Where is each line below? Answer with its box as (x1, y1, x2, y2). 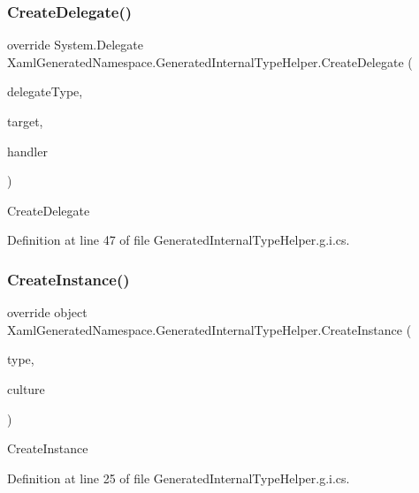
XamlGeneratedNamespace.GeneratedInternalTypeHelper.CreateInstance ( (7, 320, 412, 338)
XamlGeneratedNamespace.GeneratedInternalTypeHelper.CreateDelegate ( (7, 52, 413, 71)
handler (7, 141, 48, 160)
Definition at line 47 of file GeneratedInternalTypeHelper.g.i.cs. (7, 231, 350, 249)
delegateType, (7, 82, 83, 101)
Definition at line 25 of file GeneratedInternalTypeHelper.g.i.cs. (7, 468, 350, 487)
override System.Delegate (7, 35, 143, 54)
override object (7, 303, 88, 322)
